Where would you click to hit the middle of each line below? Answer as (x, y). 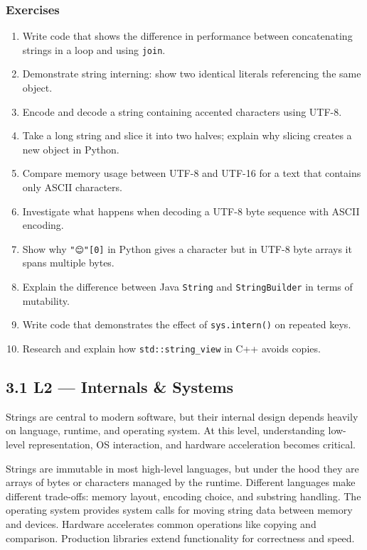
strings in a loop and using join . (94, 49)
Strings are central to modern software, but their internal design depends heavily (182, 416)
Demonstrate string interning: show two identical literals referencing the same (192, 74)
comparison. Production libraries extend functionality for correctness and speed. (180, 538)
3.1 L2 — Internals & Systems (120, 387)
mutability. (46, 300)
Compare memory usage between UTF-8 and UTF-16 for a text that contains (192, 173)
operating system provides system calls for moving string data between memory (179, 510)
